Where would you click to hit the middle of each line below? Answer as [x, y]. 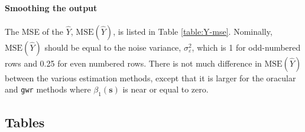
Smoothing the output [51, 7]
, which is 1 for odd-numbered [246, 47]
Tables [25, 122]
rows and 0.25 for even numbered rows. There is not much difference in [133, 63]
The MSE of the [34, 31]
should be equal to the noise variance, [113, 47]
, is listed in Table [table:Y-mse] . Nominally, [193, 31]
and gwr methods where [48, 89]
